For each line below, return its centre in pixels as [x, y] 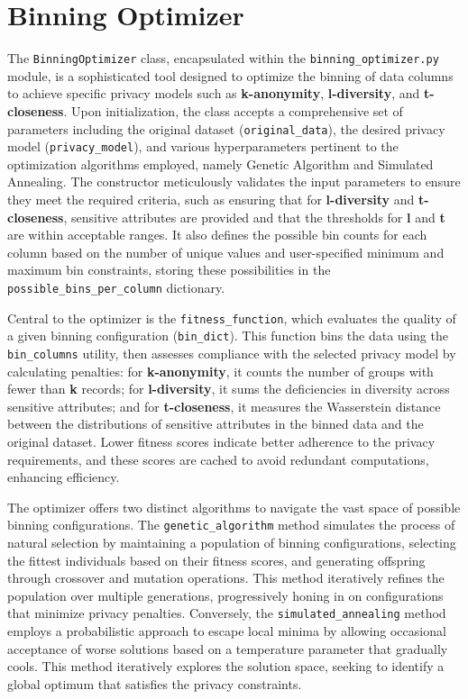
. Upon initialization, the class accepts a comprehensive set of [233, 110]
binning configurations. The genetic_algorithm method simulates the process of [231, 525]
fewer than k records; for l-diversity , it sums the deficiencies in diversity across [229, 389]
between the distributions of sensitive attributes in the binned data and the [216, 424]
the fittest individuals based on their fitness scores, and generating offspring [216, 560]
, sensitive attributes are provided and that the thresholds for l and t [254, 217]
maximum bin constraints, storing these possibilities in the [169, 270]
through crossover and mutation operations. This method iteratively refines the [226, 578]
